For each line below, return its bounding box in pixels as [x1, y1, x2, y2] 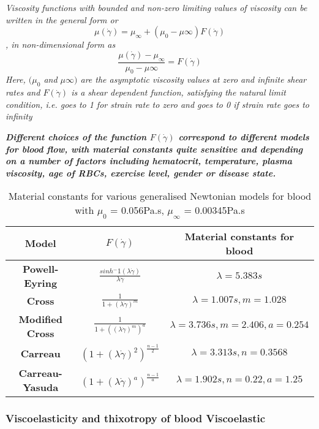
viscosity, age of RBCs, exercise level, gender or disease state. [6, 166, 276, 179]
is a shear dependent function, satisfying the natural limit [71, 86, 286, 99]
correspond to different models [178, 130, 309, 143]
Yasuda [23, 380, 59, 395]
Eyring [24, 275, 58, 290]
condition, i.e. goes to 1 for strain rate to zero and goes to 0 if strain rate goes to [6, 97, 309, 110]
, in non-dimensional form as [6, 38, 116, 51]
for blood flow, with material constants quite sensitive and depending [6, 142, 303, 155]
